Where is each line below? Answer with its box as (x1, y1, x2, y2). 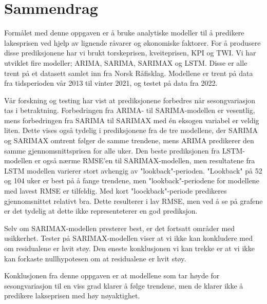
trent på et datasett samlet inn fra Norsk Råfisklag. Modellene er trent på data (4, 67, 253, 78)
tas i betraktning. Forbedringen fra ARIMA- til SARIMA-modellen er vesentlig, (4, 105, 255, 116)
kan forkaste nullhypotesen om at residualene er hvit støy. (4, 253, 186, 263)
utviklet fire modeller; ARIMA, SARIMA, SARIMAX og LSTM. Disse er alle (4, 57, 247, 68)
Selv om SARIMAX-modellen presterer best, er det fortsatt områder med (4, 222, 235, 233)
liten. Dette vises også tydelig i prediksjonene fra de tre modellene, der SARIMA (4, 125, 258, 136)
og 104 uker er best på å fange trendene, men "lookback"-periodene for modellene (4, 175, 259, 186)
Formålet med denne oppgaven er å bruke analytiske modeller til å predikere (4, 27, 244, 38)
